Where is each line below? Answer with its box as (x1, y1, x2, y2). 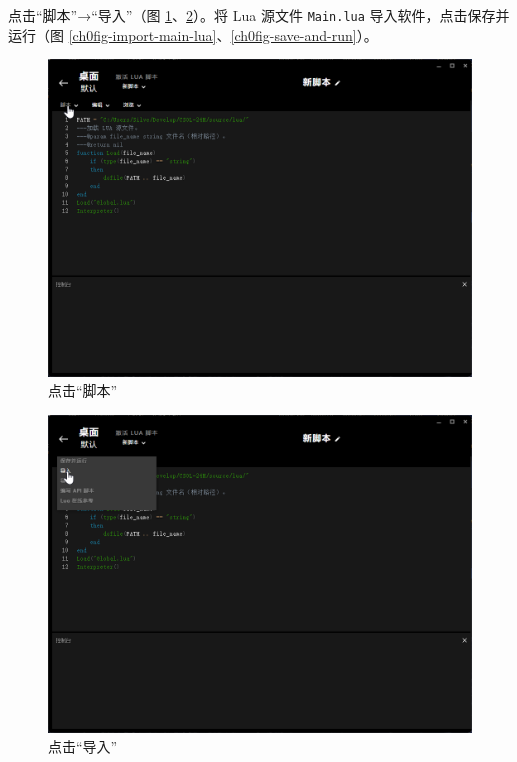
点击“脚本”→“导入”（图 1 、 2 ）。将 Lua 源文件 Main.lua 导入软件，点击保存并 (8, 5, 510, 25)
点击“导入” (48, 736, 118, 757)
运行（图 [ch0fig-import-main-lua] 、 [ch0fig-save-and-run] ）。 (8, 24, 378, 45)
